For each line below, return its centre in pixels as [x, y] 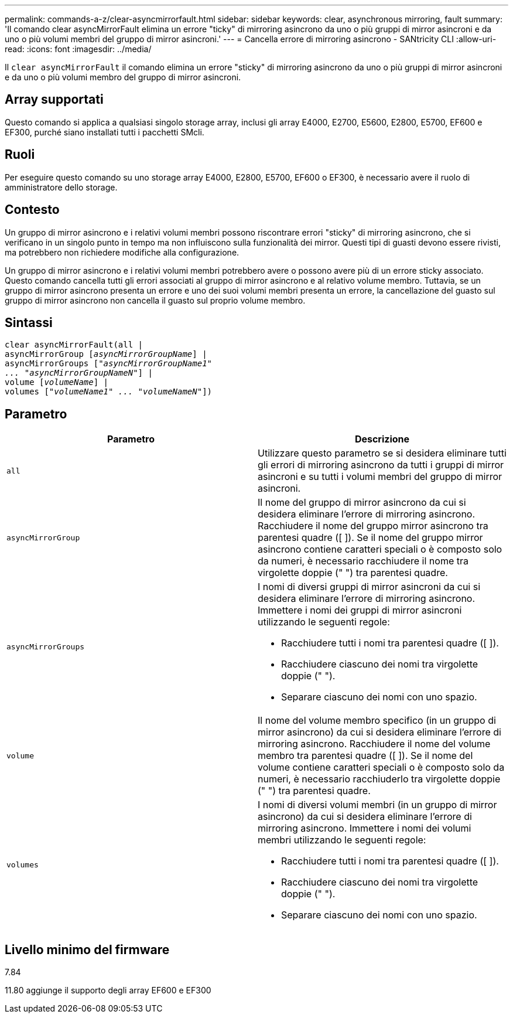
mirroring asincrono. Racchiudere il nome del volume [374, 744]
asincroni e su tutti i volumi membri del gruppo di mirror [380, 477]
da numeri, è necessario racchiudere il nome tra [363, 561]
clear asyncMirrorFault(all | [74, 345]
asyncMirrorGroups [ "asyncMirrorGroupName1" [109, 364]
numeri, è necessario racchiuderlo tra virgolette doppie [379, 779]
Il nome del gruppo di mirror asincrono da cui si [362, 503]
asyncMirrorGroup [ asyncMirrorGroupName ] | [106, 354]
